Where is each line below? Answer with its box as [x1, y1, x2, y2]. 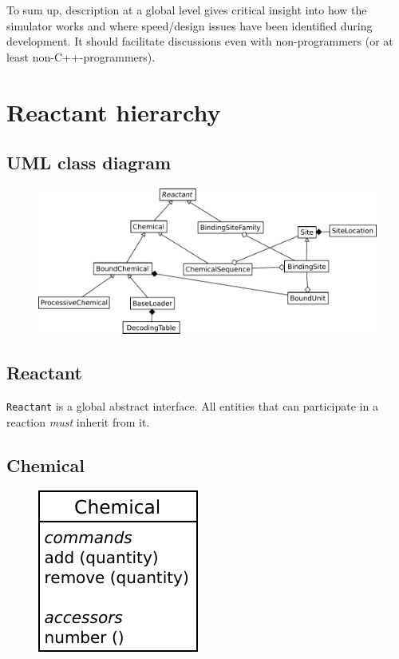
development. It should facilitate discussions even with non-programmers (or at [6, 33, 393, 50]
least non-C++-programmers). [6, 48, 156, 65]
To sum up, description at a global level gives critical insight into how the [6, 2, 367, 18]
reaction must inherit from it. [6, 413, 150, 430]
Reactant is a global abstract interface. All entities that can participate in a [6, 397, 378, 414]
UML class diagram [6, 150, 172, 175]
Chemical [6, 452, 85, 477]
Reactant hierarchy [6, 95, 221, 128]
